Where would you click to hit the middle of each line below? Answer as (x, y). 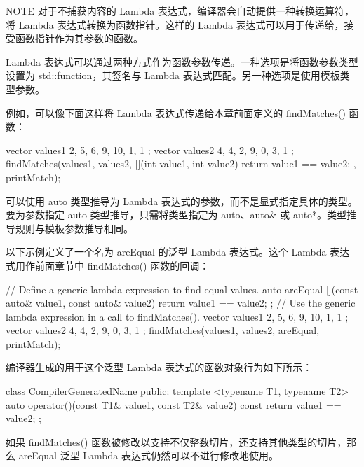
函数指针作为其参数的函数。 (79, 38)
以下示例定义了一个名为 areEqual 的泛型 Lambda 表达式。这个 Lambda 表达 (178, 252)
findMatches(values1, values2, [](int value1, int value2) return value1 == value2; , (181, 163)
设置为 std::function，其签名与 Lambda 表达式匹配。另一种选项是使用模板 (173, 75)
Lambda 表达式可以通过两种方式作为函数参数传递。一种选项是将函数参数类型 (182, 61)
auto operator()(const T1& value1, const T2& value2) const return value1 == (174, 404)
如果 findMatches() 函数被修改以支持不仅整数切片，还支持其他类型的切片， (176, 441)
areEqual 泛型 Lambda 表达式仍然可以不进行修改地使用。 (148, 455)
